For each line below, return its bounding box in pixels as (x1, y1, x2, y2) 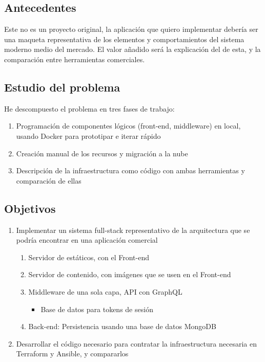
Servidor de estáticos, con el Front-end (28, 251, 149, 262)
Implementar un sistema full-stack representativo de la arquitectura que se (16, 224, 250, 235)
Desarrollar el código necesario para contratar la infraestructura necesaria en (16, 338, 257, 349)
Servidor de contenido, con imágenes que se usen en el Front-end (28, 269, 231, 280)
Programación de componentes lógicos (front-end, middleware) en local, (16, 120, 241, 131)
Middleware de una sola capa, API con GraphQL (28, 286, 182, 297)
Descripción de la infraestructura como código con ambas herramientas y (16, 165, 245, 176)
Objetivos (4, 200, 56, 216)
